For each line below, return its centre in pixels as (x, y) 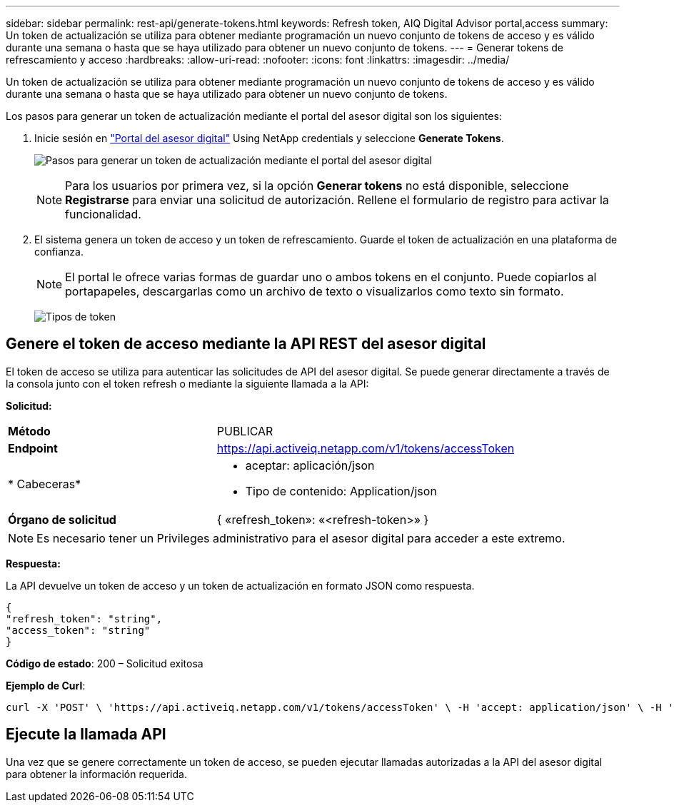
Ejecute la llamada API (86, 734)
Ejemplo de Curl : (46, 685)
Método (29, 431)
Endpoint (33, 448)
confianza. (59, 252)
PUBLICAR (245, 431)
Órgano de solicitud (62, 519)
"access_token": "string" (78, 630)
